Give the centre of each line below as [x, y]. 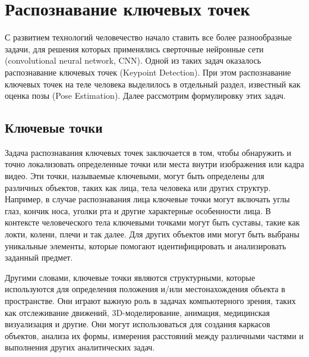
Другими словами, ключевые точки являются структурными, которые [130, 277]
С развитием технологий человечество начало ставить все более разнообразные [148, 37]
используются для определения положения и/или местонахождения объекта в [145, 289]
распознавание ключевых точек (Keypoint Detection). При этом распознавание [148, 72]
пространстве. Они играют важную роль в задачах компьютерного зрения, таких [150, 301]
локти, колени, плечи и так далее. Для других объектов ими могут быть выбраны [152, 234]
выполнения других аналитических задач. [80, 347]
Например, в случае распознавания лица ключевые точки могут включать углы [147, 199]
